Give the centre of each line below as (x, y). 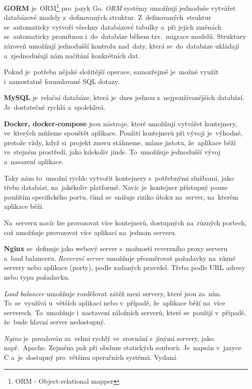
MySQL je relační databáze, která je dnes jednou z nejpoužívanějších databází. (124, 97)
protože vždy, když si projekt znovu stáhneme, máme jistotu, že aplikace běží (120, 142)
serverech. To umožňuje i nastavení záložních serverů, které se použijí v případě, (125, 312)
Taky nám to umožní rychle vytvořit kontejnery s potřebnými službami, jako (119, 178)
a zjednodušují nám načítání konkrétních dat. (72, 55)
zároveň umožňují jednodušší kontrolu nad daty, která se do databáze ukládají (122, 46)
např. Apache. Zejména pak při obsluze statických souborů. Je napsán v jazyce (123, 347)
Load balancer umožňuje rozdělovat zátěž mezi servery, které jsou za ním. (113, 293)
